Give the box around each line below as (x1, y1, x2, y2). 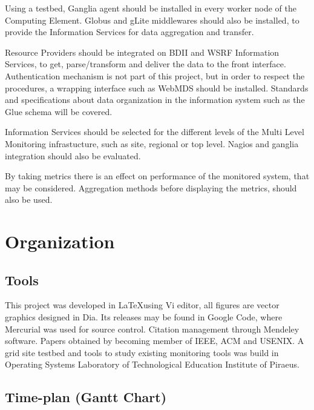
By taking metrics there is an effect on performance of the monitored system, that (5, 170, 310, 182)
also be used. (5, 193, 53, 206)
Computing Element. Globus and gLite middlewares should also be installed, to (5, 13, 299, 26)
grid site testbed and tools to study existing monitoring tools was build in (5, 346, 279, 359)
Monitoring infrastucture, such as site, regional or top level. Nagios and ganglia (5, 137, 299, 150)
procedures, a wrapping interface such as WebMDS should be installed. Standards (5, 81, 309, 94)
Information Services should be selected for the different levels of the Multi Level (5, 125, 304, 138)
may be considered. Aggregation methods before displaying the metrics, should (5, 181, 297, 194)
